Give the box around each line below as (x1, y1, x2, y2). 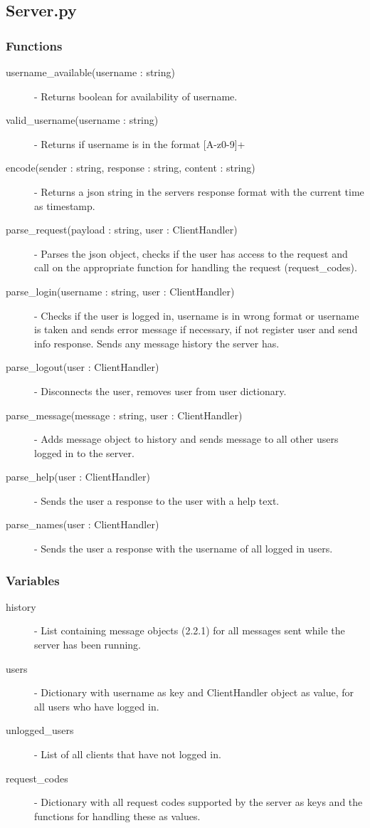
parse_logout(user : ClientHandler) (6, 360, 159, 374)
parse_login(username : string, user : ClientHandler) (6, 283, 235, 298)
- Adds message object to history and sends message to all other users (34, 431, 339, 446)
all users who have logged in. (34, 698, 159, 713)
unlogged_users (6, 723, 74, 738)
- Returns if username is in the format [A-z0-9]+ (34, 136, 245, 151)
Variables (6, 571, 60, 589)
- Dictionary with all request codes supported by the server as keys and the (34, 795, 363, 809)
